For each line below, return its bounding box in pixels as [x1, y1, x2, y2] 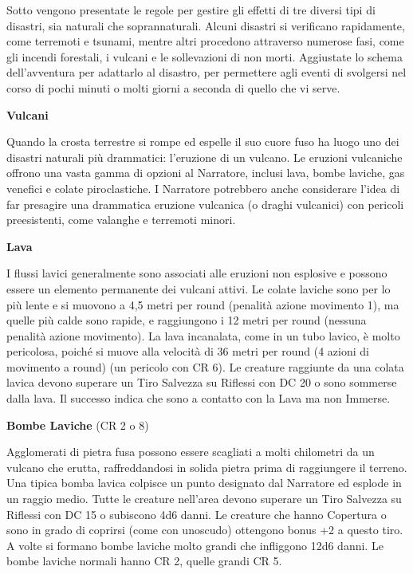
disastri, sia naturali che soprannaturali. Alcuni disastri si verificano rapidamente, [6, 17, 405, 33]
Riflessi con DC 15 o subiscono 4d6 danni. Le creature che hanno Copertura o [6, 505, 387, 522]
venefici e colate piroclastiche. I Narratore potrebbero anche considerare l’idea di [6, 179, 400, 196]
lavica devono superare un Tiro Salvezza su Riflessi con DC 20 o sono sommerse [6, 374, 397, 391]
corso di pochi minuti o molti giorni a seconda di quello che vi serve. [6, 79, 340, 96]
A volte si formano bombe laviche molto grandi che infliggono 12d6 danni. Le [6, 537, 383, 553]
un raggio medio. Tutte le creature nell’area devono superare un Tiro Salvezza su [6, 490, 402, 507]
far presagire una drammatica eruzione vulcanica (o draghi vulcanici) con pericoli [6, 195, 404, 212]
